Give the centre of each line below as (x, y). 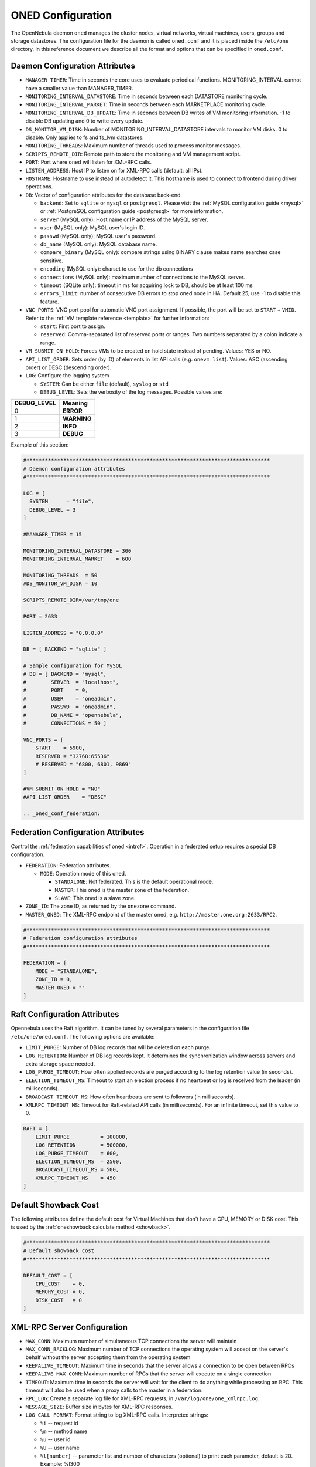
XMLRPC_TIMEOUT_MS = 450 (76, 1178)
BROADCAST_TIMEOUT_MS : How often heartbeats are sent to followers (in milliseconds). (130, 1097)
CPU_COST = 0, (60, 1283)
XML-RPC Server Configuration (69, 1327)
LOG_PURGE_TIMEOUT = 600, (77, 1153)
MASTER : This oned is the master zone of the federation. (122, 890)
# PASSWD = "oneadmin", (70, 707)
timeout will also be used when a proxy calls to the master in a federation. (114, 1390)
